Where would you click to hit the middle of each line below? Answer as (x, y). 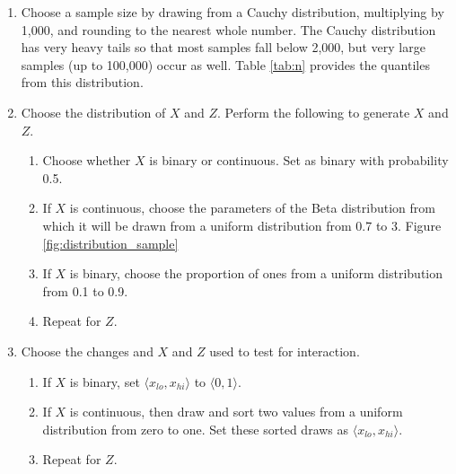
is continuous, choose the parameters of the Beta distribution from (252, 208)
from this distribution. (82, 82)
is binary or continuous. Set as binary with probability (299, 160)
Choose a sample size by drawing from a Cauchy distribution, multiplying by (232, 12)
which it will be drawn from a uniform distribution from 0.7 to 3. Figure (242, 225)
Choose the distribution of (93, 112)
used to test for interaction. (285, 351)
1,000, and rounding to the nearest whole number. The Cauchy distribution (228, 29)
